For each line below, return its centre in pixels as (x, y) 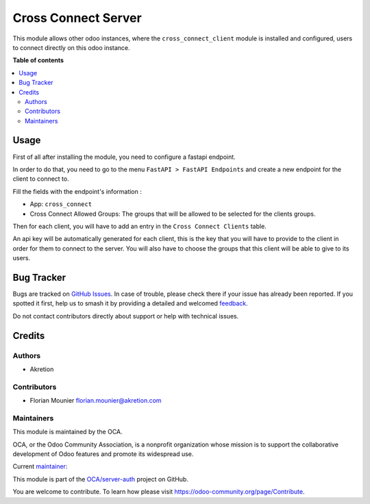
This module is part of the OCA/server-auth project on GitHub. (100, 479)
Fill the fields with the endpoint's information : (77, 191)
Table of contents (38, 60)
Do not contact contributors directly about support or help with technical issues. (126, 316)
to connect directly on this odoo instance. (71, 47)
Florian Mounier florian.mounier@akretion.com (96, 401)
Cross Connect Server (77, 18)
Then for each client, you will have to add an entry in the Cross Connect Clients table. (139, 226)
